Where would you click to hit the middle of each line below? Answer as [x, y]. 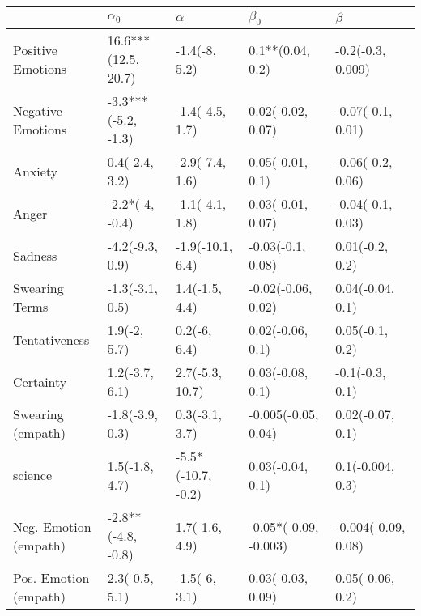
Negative [38, 110]
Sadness [35, 255]
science [33, 475]
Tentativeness [51, 339]
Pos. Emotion [51, 578]
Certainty [40, 381]
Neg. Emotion [52, 526]
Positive [35, 49]
